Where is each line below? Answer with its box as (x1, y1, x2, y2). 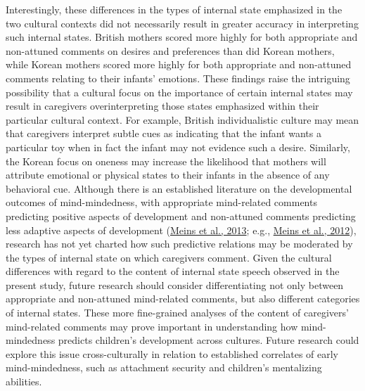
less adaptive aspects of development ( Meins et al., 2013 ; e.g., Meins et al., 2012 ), (6, 222, 357, 237)
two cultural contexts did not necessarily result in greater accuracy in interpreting (6, 15, 359, 30)
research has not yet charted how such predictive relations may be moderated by (6, 236, 353, 251)
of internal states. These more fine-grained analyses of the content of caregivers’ (6, 305, 349, 320)
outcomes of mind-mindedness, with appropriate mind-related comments (6, 195, 317, 210)
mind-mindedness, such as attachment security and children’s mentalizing (6, 360, 322, 375)
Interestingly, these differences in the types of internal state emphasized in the (6, 2, 342, 16)
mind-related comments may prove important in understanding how (6, 319, 298, 333)
